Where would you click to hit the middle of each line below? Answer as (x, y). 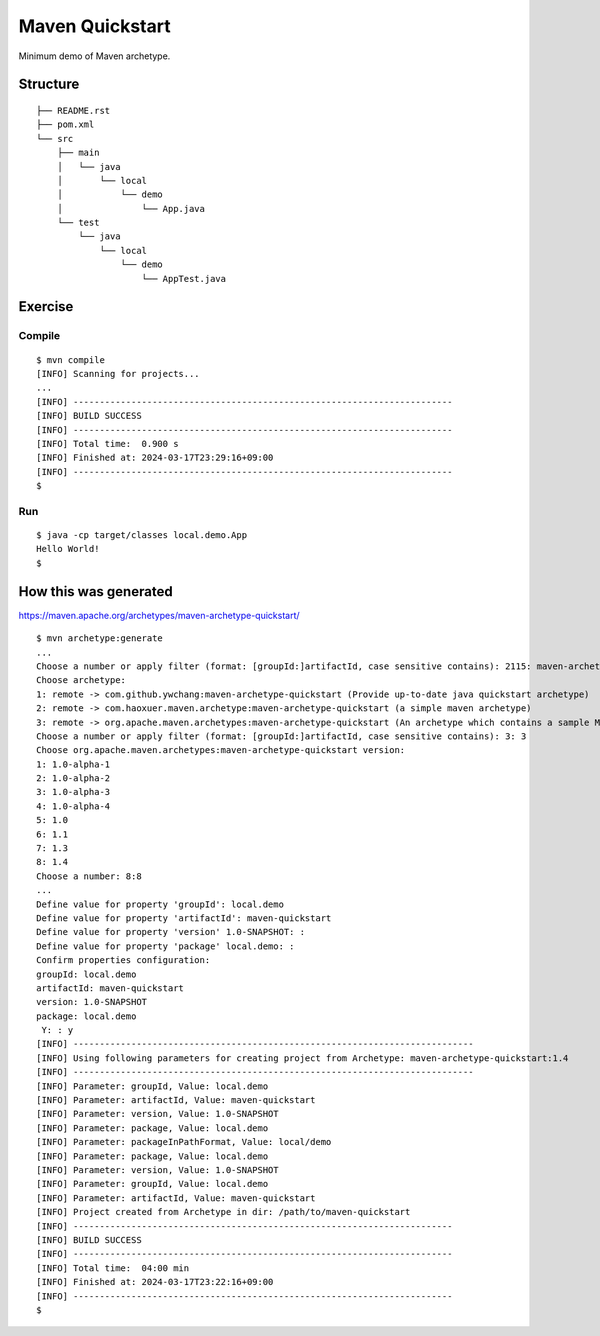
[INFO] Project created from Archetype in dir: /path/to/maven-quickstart (223, 1212)
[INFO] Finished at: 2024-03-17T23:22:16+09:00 (155, 1282)
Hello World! (68, 549)
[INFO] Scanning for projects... (118, 373)
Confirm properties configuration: (123, 960)
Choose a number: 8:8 (89, 876)
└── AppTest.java (184, 278)
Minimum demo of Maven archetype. (94, 56)
